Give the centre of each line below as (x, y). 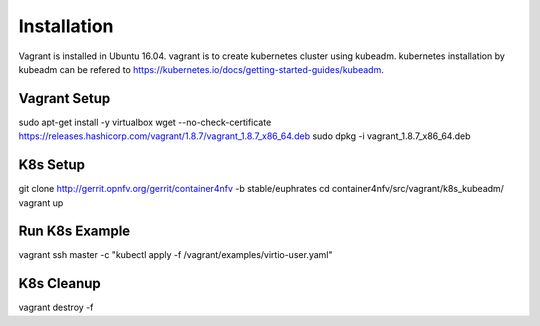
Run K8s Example (74, 231)
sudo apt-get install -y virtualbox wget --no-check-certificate (145, 122)
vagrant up (41, 202)
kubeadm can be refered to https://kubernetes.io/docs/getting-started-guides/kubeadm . (201, 69)
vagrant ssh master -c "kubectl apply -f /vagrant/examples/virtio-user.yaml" (175, 255)
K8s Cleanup (60, 283)
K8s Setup (51, 165)
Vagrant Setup (64, 98)
